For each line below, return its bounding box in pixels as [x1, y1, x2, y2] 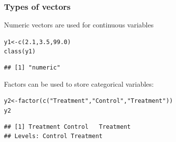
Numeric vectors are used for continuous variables [4, 20, 154, 30]
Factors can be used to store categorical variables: [4, 78, 154, 89]
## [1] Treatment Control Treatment [4, 123, 131, 130]
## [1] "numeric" [4, 64, 60, 71]
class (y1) [4, 48, 36, 55]
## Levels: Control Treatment [4, 133, 103, 140]
